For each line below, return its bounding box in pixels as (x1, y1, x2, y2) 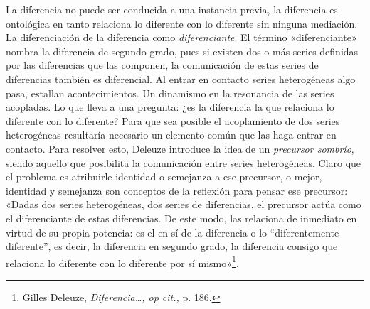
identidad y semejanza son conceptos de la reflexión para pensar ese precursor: (6, 183, 348, 197)
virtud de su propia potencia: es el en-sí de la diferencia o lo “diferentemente (6, 224, 339, 239)
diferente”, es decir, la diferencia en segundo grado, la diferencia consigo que (6, 239, 338, 254)
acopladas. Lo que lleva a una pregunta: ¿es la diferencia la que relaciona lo (6, 99, 334, 114)
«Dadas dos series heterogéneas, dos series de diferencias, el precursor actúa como (6, 197, 361, 212)
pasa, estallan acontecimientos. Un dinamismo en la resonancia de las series (6, 85, 334, 100)
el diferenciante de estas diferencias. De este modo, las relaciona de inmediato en (6, 210, 357, 225)
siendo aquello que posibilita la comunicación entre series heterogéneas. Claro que (6, 155, 361, 170)
